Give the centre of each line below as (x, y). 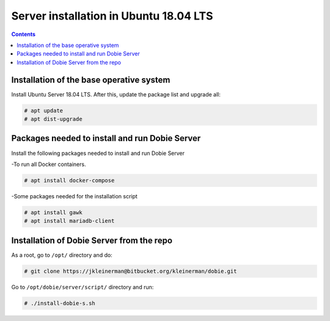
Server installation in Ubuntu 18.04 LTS (112, 16)
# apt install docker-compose (69, 180)
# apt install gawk (53, 212)
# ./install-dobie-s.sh (60, 303)
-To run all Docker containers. (49, 164)
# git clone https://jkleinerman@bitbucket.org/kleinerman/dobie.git (130, 271)
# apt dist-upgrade (53, 119)
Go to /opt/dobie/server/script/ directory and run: (82, 287)
